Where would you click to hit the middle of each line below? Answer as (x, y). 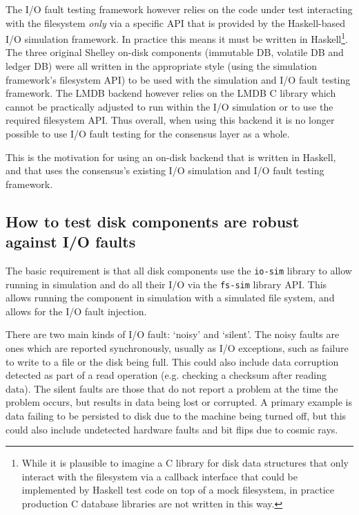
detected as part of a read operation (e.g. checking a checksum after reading (166, 375)
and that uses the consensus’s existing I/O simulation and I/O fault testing (165, 170)
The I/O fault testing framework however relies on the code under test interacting (179, 9)
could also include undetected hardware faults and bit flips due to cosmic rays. (172, 429)
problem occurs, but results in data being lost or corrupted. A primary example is (179, 402)
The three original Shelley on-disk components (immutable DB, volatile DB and (175, 52)
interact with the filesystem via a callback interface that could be (160, 476)
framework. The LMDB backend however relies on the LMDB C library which (171, 93)
